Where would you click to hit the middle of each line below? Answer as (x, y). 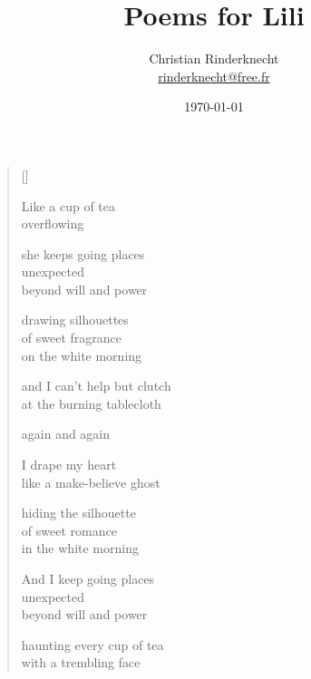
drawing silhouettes (75, 320)
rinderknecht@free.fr (214, 76)
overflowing (53, 223)
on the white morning (82, 355)
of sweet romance (69, 530)
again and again (66, 434)
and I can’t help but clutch (96, 386)
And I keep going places (88, 578)
